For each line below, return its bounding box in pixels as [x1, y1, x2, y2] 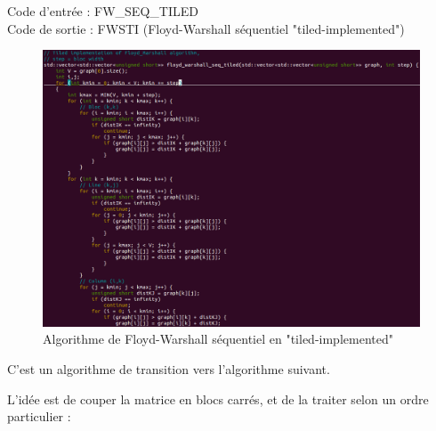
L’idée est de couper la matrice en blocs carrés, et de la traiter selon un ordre [7, 389, 429, 408]
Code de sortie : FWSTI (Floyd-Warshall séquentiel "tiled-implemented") [7, 19, 405, 37]
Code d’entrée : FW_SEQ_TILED [7, 2, 198, 20]
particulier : [7, 407, 71, 426]
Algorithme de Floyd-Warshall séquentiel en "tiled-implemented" [43, 329, 393, 348]
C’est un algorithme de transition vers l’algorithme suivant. [7, 359, 330, 378]
